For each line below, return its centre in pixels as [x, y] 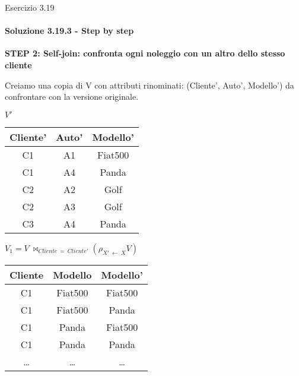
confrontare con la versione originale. [72, 97]
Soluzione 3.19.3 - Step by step [69, 31]
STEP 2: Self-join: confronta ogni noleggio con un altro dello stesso [145, 53]
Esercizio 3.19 [30, 7]
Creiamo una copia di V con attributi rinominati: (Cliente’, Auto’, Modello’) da [149, 85]
